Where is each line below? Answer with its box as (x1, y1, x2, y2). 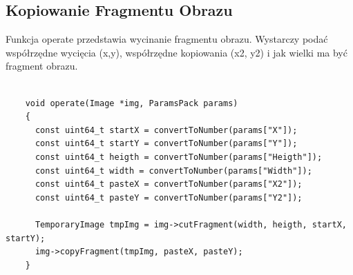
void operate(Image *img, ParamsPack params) (25, 98, 238, 108)
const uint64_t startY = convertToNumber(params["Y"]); (35, 139, 298, 149)
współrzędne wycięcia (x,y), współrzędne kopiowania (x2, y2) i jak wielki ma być (6, 45, 347, 59)
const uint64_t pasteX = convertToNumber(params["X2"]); (35, 179, 303, 190)
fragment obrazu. (6, 59, 78, 73)
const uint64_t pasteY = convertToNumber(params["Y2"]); (35, 192, 303, 203)
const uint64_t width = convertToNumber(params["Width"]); (35, 165, 312, 176)
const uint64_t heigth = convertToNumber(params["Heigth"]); (35, 152, 323, 162)
